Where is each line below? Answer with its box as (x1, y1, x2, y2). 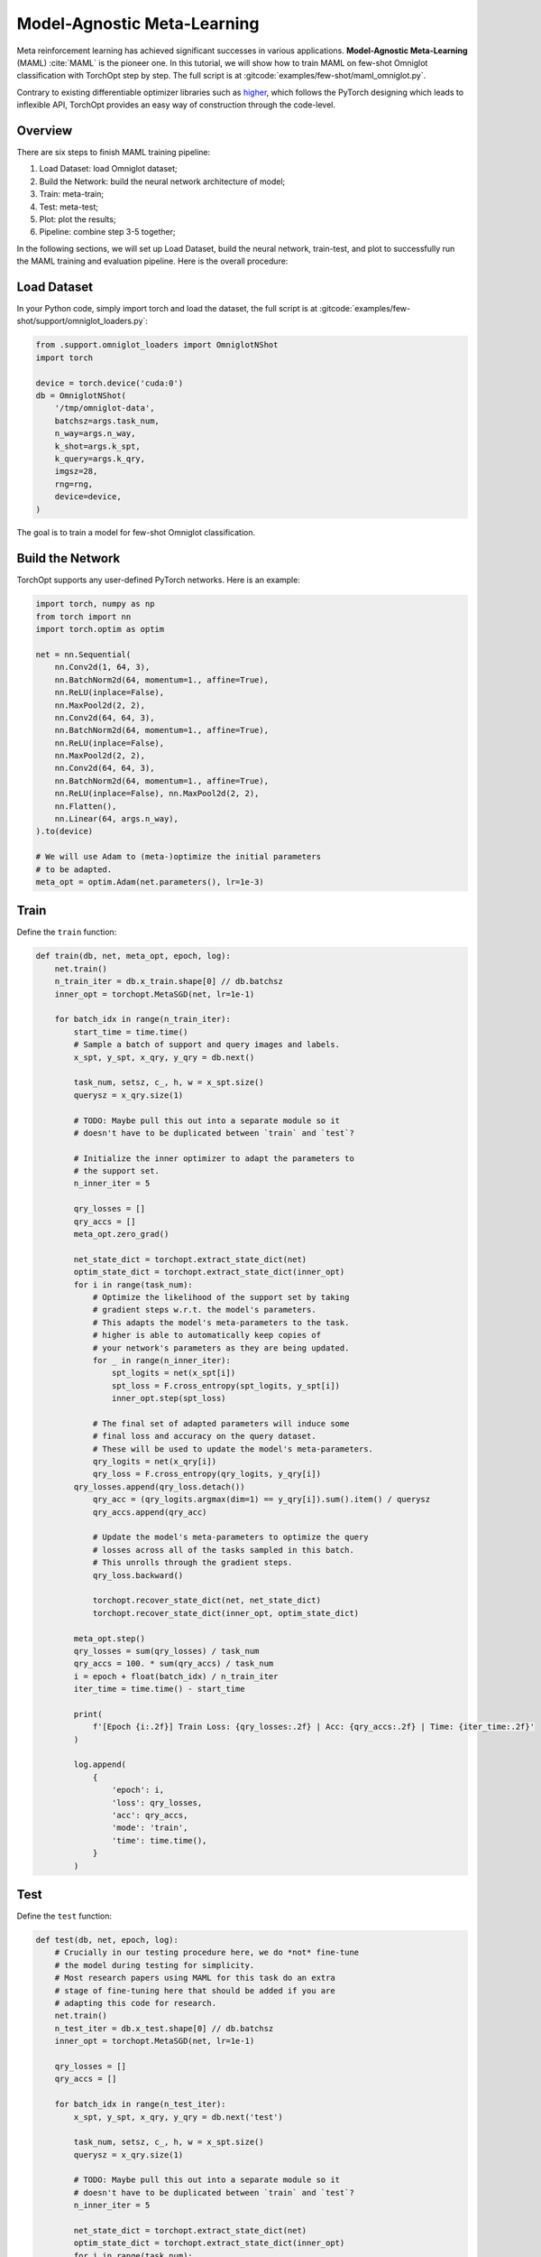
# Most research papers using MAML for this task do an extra (54, 1973, 335, 1983)
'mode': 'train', (111, 1823, 188, 1833)
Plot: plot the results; (39, 213, 116, 225)
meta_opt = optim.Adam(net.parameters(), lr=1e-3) (35, 877, 265, 887)
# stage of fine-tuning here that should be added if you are (54, 1985, 335, 1995)
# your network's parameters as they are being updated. (92, 1342, 350, 1353)
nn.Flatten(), (54, 801, 117, 812)
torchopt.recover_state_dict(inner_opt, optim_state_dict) (92, 1608, 360, 1618)
